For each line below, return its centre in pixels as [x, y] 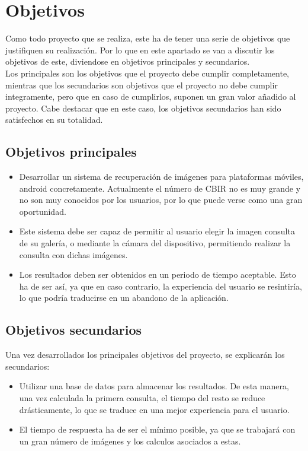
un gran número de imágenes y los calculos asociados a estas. [130, 441]
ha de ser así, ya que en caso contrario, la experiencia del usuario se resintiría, [161, 286]
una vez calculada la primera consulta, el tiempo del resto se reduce [142, 398]
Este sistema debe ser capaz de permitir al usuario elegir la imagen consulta [157, 231]
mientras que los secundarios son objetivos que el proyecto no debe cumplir [142, 85]
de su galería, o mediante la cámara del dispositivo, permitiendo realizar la [155, 243]
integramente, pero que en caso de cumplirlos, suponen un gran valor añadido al [151, 96]
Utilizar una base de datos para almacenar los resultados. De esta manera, [154, 386]
